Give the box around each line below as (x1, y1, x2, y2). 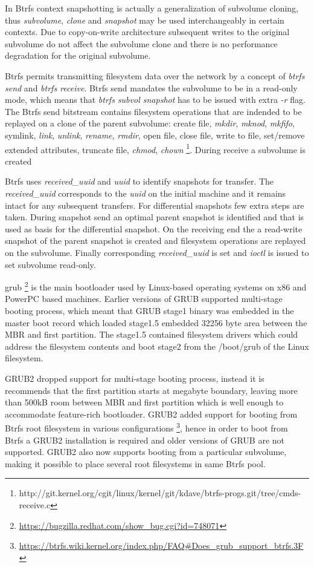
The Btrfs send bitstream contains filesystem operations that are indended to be (5, 105, 302, 117)
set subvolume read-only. (5, 258, 96, 270)
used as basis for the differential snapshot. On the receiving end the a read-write (5, 222, 303, 235)
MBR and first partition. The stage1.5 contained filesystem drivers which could (5, 328, 298, 341)
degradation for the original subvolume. (5, 49, 151, 62)
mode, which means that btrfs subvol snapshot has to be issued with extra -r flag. (5, 93, 306, 106)
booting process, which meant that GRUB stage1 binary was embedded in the (5, 304, 294, 316)
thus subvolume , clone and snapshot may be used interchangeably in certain (5, 13, 284, 26)
